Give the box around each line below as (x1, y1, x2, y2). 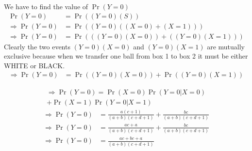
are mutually (207, 41, 245, 51)
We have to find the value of (4, 1, 88, 11)
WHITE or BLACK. (4, 60, 65, 70)
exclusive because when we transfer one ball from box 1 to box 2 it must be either (4, 51, 248, 61)
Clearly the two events (4, 41, 70, 51)
